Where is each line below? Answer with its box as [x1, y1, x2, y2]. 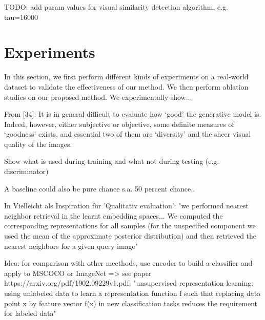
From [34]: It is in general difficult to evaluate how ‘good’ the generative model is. [4, 109, 261, 119]
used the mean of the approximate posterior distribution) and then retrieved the [4, 230, 257, 241]
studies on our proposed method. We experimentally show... [4, 91, 192, 102]
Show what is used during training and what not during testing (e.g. [4, 156, 219, 166]
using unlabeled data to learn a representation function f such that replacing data [4, 288, 261, 298]
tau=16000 [4, 11, 38, 22]
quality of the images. [4, 138, 72, 149]
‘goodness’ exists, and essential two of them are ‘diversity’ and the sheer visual [4, 129, 251, 139]
